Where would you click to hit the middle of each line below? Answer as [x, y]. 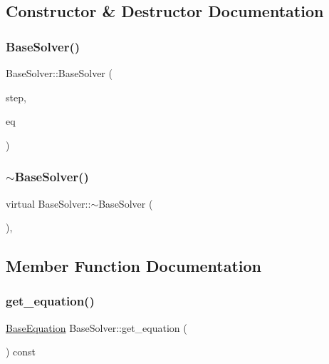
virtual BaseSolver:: [48, 203]
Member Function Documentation [134, 266]
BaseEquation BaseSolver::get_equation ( [96, 327]
